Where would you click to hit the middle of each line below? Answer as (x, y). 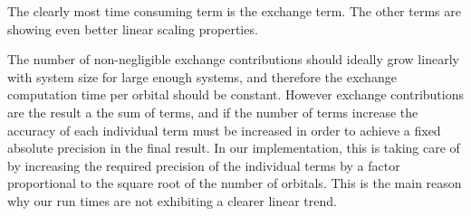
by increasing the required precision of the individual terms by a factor (204, 165)
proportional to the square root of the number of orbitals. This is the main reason (235, 183)
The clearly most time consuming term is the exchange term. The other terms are (234, 11)
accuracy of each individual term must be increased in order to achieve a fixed (224, 130)
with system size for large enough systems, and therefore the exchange (202, 76)
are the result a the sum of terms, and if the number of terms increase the (213, 112)
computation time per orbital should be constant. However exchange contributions (236, 94)
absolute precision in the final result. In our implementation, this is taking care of (234, 148)
